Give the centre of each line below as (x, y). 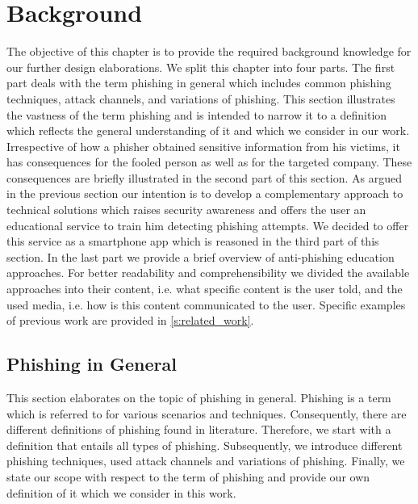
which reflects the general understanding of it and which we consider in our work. (208, 130)
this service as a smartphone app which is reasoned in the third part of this (193, 241)
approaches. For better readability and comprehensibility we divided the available (208, 273)
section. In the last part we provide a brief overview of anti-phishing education (201, 256)
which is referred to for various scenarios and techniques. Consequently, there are (207, 413)
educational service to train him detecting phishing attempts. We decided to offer (208, 225)
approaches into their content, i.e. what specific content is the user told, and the (205, 289)
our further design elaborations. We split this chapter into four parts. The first (201, 67)
